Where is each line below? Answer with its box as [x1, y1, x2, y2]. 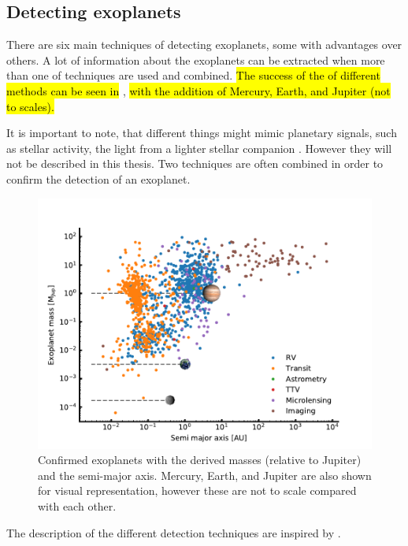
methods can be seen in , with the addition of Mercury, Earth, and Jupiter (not [6, 82, 391, 98]
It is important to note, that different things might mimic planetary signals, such [6, 124, 397, 141]
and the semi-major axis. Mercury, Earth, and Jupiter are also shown [38, 466, 372, 483]
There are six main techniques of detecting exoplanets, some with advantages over [6, 36, 402, 53]
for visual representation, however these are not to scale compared [38, 482, 357, 499]
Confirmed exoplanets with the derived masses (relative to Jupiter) [38, 451, 362, 468]
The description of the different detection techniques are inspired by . [6, 524, 341, 540]
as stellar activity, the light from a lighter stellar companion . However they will [6, 139, 392, 156]
